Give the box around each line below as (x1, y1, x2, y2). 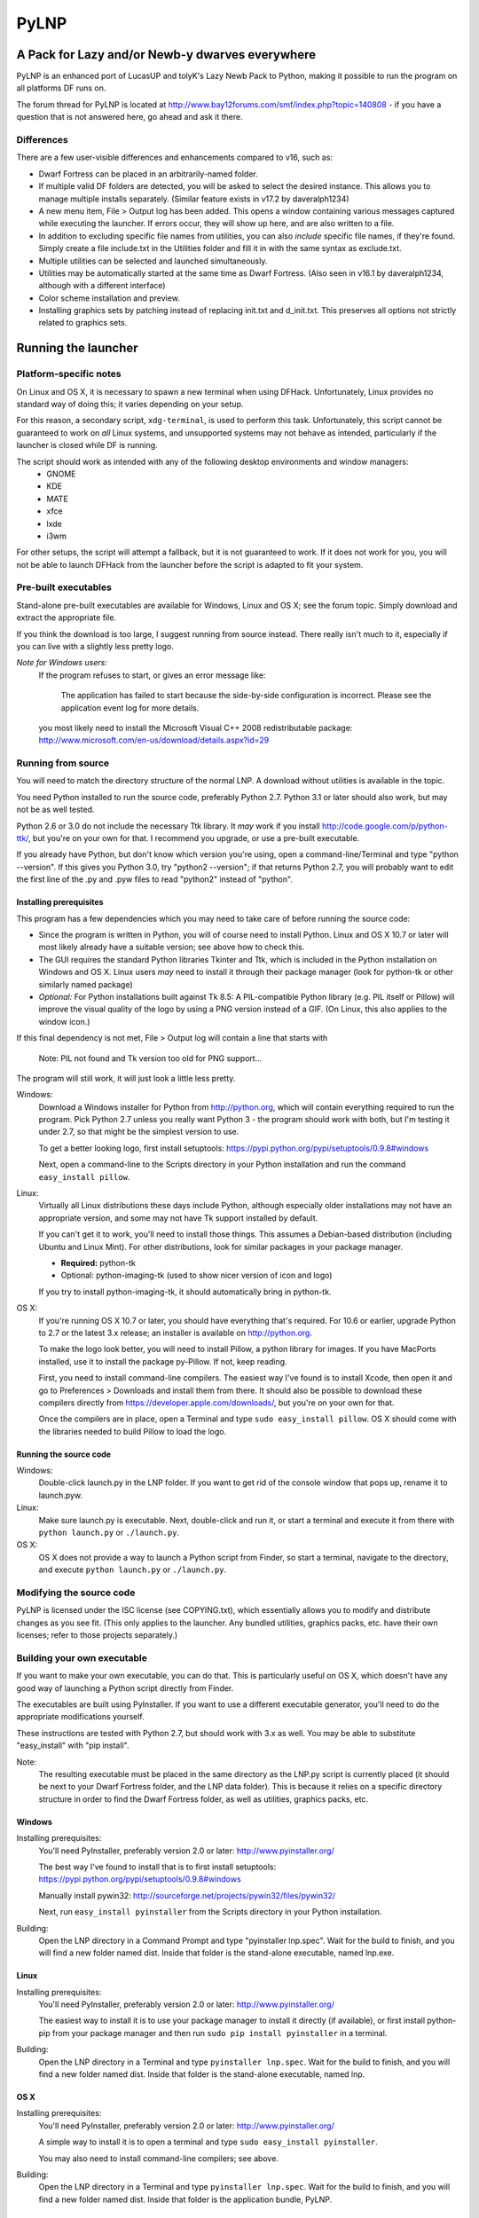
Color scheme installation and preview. (38, 293, 181, 303)
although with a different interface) (38, 280, 166, 291)
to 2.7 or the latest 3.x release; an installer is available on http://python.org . (38, 1327, 313, 1338)
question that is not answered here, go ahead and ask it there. (16, 112, 243, 122)
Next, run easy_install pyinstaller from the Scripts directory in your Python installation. (38, 1907, 382, 1917)
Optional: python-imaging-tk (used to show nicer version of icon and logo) (60, 1270, 333, 1281)
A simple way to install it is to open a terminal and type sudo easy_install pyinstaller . (38, 2136, 378, 2147)
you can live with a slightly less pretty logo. (16, 641, 175, 651)
